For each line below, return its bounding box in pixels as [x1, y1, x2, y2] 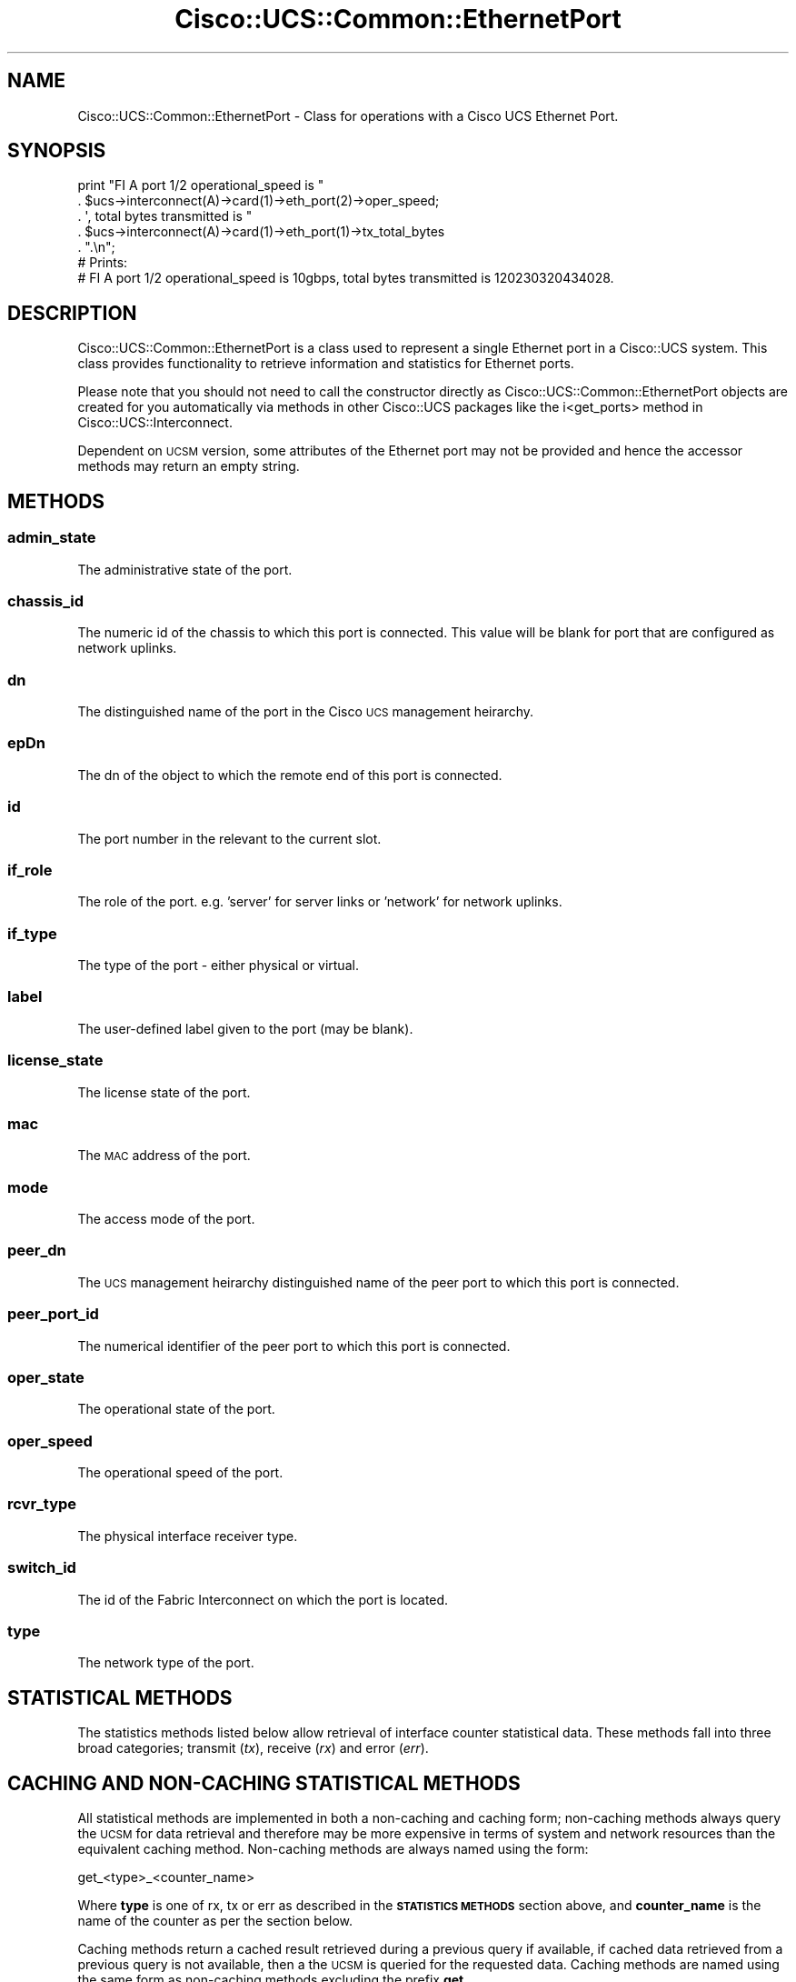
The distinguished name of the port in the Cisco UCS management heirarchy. [77, 704, 534, 719]
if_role [7, 860, 53, 879]
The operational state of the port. [77, 1401, 275, 1417]
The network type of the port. [77, 1655, 254, 1671]
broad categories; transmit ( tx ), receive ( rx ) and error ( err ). [77, 1740, 429, 1757]
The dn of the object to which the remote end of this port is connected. [77, 766, 502, 783]
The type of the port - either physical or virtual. [77, 957, 359, 973]
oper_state [7, 1367, 85, 1386]
